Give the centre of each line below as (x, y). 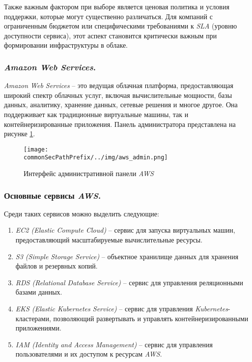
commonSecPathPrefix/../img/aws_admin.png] (96, 158)
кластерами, (33, 318)
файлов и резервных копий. (56, 266)
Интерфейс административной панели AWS (89, 173)
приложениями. (38, 328)
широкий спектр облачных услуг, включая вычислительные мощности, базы (118, 95)
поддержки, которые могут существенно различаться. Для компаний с (108, 16)
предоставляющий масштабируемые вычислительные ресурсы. (109, 240)
